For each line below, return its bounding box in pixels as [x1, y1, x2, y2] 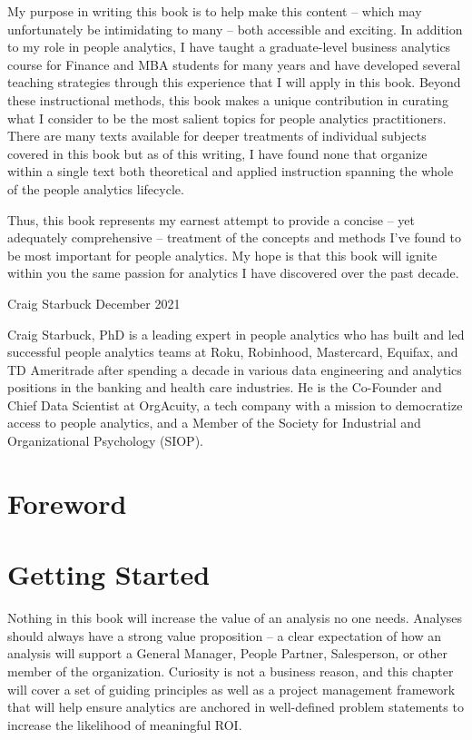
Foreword [7, 484, 127, 521]
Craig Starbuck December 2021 [7, 293, 181, 312]
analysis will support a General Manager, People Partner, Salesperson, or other [7, 644, 447, 663]
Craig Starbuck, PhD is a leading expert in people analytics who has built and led [7, 324, 465, 343]
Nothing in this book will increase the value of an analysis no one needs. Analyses [7, 608, 463, 627]
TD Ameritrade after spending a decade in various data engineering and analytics [7, 360, 462, 379]
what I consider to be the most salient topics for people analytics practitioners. [7, 108, 447, 127]
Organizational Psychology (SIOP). [7, 431, 203, 450]
